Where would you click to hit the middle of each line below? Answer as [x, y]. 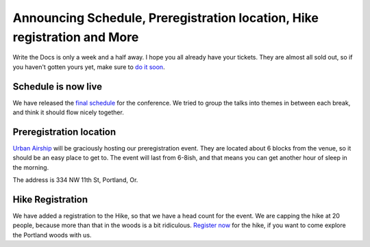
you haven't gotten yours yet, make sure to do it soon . [89, 67]
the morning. [31, 167]
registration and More [76, 37]
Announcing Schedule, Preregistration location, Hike [165, 18]
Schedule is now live [58, 87]
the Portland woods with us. [52, 235]
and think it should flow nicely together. [69, 112]
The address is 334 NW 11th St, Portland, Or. [75, 180]
